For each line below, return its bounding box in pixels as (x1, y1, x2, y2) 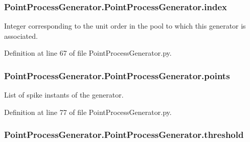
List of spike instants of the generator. (4, 89, 124, 100)
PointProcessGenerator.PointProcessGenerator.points (4, 69, 230, 82)
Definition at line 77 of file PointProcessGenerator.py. (4, 106, 172, 117)
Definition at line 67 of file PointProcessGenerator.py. (4, 48, 172, 58)
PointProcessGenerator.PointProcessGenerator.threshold (4, 128, 244, 141)
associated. (4, 30, 38, 41)
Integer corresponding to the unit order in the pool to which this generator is (4, 20, 246, 31)
